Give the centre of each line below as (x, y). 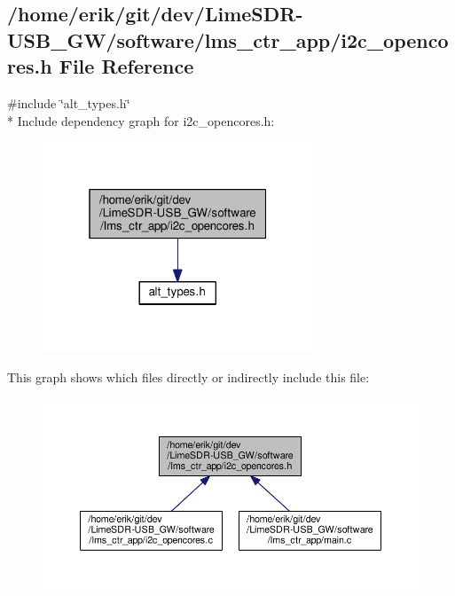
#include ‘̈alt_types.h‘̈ (69, 102)
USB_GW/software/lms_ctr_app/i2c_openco (228, 39)
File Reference (126, 66)
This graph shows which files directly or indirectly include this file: (188, 376)
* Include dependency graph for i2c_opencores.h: (141, 120)
